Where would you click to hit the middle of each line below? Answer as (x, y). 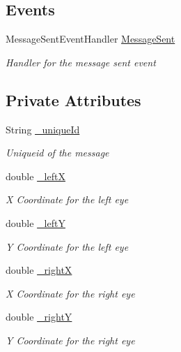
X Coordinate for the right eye (70, 293)
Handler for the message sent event (81, 62)
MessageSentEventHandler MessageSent (90, 39)
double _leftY (36, 222)
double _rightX (39, 270)
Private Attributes (73, 100)
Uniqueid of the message (57, 153)
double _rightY (39, 317)
